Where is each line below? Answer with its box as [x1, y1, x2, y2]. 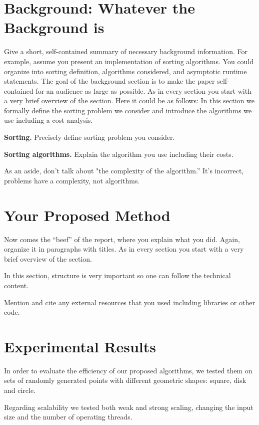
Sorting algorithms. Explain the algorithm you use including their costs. [4, 148, 233, 159]
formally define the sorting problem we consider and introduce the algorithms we [4, 105, 252, 115]
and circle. [4, 385, 36, 395]
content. [4, 280, 28, 290]
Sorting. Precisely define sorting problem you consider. [4, 132, 175, 142]
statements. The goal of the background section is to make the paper [4, 76, 215, 86]
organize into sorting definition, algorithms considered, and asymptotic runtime [4, 66, 247, 76]
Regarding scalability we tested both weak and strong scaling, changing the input [4, 401, 253, 412]
